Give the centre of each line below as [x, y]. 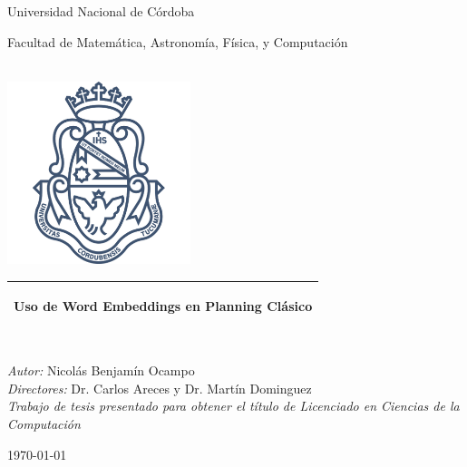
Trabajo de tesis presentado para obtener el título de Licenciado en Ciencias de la [233, 406]
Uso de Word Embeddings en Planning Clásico [163, 306]
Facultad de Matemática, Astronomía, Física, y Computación [178, 41]
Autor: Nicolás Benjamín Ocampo [101, 370]
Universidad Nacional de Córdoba [101, 11]
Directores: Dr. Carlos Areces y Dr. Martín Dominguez [160, 388]
